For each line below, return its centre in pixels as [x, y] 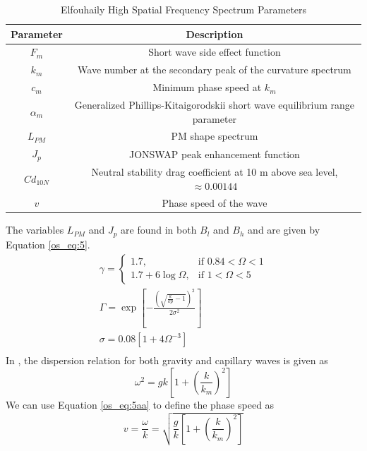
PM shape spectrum [215, 136]
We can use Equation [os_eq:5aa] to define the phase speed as [140, 404]
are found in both [159, 230]
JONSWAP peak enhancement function [214, 154]
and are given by [284, 230]
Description [215, 34]
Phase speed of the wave [215, 203]
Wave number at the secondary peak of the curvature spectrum [215, 70]
